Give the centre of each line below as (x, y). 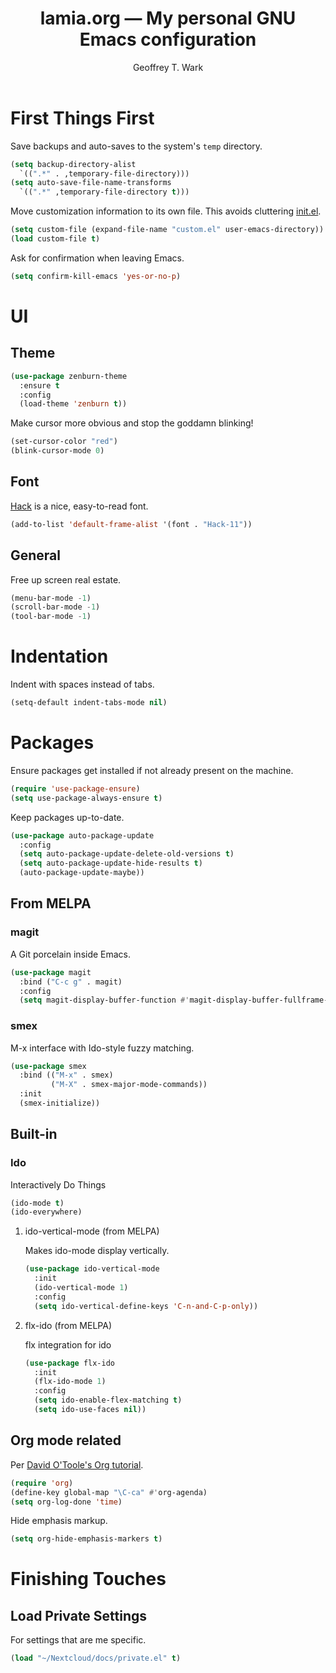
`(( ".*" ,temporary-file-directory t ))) (104, 192)
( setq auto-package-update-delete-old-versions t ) (127, 854)
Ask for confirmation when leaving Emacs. (97, 258)
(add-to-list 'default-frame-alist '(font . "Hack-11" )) (131, 524)
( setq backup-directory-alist (73, 164)
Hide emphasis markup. (59, 1521)
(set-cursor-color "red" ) (64, 442)
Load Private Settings (79, 1615)
